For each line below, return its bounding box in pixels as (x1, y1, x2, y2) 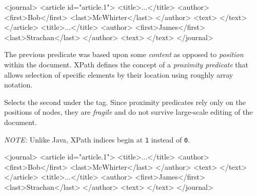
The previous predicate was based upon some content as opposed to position (4, 49, 244, 60)
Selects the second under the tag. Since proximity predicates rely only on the (4, 96, 246, 107)
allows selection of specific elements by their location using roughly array (4, 69, 233, 80)
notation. (4, 79, 33, 90)
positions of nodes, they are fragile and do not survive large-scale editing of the (4, 106, 253, 117)
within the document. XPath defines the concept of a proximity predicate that (4, 59, 249, 69)
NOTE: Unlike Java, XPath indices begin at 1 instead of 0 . (4, 134, 190, 145)
